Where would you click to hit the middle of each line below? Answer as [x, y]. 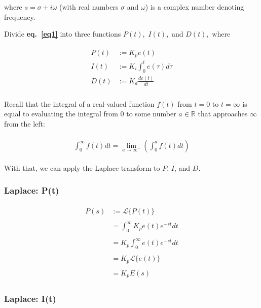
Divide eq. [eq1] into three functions [63, 34]
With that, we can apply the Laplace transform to [82, 167]
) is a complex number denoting [195, 7]
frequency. [20, 17]
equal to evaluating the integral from [61, 114]
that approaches [223, 114]
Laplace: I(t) [30, 299]
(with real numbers [89, 7]
